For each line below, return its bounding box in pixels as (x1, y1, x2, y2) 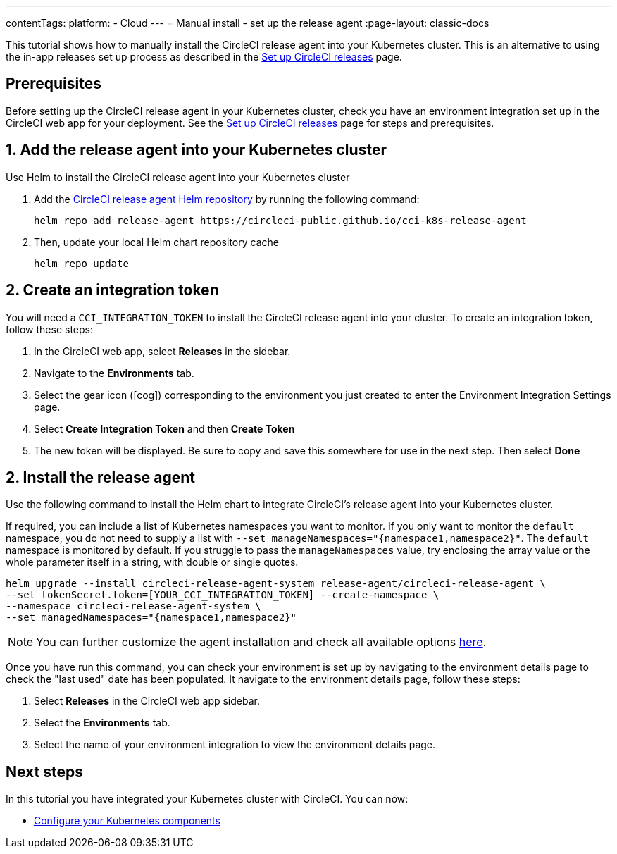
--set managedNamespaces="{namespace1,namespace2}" (6, 612, 297, 624)
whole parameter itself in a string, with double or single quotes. (6, 556, 299, 569)
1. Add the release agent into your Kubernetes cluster (6, 141, 387, 159)
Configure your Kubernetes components (34, 815, 220, 827)
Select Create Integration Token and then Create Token (34, 422, 295, 435)
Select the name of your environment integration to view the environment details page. (34, 738, 436, 751)
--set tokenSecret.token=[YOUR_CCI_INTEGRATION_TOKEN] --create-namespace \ (6, 589, 440, 601)
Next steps (6, 762, 83, 781)
